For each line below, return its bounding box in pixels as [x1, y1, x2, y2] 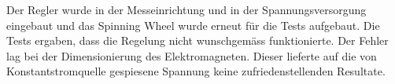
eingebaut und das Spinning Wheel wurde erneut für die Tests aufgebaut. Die [6, 16, 380, 33]
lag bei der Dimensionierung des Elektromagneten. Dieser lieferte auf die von [6, 47, 377, 64]
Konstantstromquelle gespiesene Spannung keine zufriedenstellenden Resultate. [6, 63, 386, 79]
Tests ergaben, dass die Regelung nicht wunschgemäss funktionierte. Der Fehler [6, 32, 389, 49]
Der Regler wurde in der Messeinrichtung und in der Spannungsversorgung [6, 2, 367, 17]
